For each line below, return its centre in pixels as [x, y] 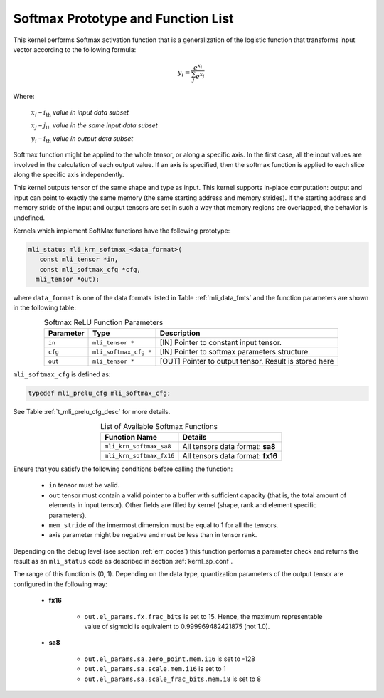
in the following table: [44, 308]
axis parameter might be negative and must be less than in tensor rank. [153, 535]
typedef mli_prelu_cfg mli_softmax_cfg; [99, 393]
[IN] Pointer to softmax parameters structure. [235, 352]
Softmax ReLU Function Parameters [103, 322]
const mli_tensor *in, [79, 259]
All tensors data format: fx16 [230, 455]
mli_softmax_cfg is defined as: [62, 374]
